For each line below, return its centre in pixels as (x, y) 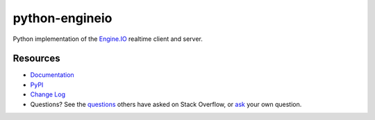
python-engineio (62, 18)
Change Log (48, 94)
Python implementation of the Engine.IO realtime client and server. (108, 39)
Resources (36, 59)
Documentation (52, 75)
